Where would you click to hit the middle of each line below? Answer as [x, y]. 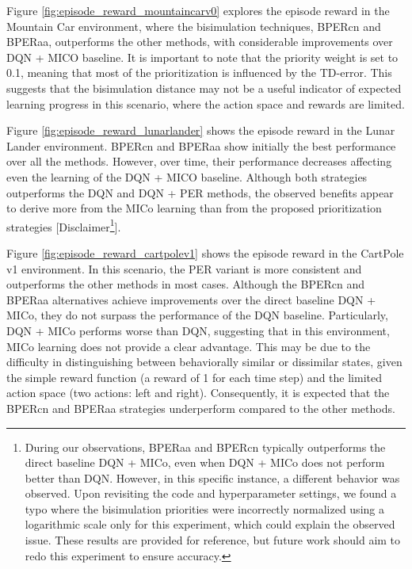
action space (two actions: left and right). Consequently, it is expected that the [198, 393]
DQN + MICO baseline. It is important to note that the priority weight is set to [202, 57]
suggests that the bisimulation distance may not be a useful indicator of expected [204, 88]
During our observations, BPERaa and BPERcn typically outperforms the [205, 447]
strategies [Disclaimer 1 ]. [64, 225]
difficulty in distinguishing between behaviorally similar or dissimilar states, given [204, 362]
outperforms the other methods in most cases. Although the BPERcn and [186, 284]
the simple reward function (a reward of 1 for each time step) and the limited [194, 377]
